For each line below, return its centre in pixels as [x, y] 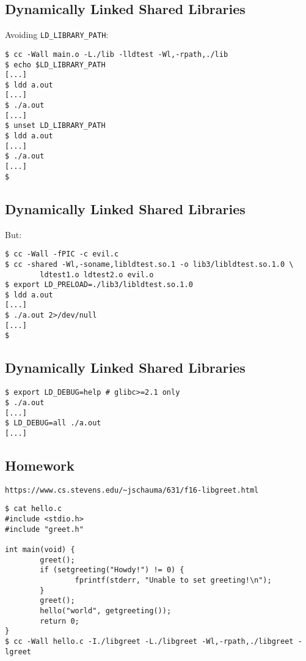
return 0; [60, 621]
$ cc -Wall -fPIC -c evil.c [62, 254]
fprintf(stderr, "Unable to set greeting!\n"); [173, 581]
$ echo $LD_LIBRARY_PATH [55, 65]
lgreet [18, 652]
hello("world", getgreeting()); [106, 611]
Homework [40, 465]
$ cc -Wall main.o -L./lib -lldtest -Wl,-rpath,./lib [117, 54]
